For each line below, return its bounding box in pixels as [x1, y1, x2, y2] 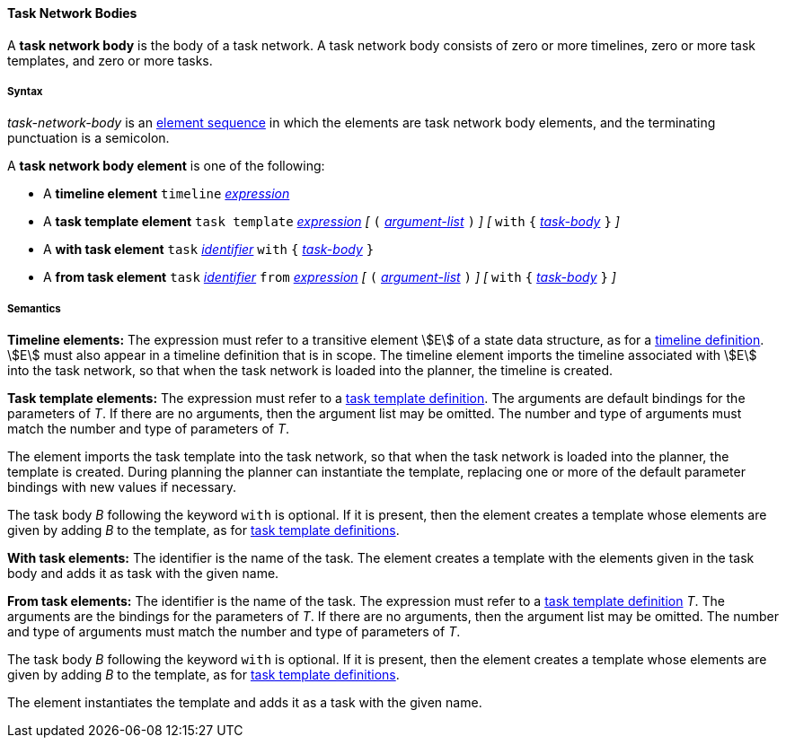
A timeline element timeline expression [43, 186, 290, 202]
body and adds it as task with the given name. [7, 565, 279, 582]
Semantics [7, 302, 61, 315]
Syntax [7, 85, 43, 98]
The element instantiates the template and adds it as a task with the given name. [7, 695, 482, 711]
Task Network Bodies [7, 5, 137, 21]
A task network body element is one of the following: [7, 158, 325, 174]
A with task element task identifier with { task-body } [43, 241, 375, 258]
